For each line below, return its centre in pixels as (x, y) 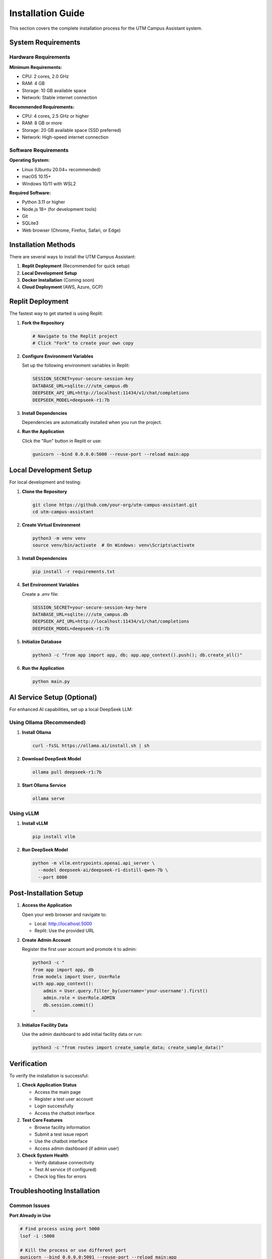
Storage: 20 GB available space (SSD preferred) (72, 130)
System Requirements (45, 43)
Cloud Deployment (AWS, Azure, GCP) (62, 287)
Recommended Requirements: (42, 107)
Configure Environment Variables (58, 356)
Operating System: (29, 160)
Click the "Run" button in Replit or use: (62, 441)
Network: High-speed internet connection (65, 137)
